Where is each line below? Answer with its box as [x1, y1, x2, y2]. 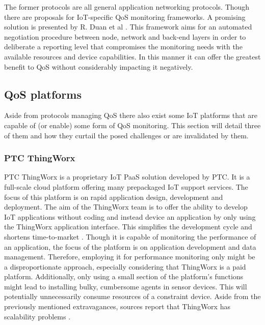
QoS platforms [4, 86, 82, 102]
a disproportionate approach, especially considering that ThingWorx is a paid [4, 261, 246, 272]
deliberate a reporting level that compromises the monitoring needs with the [4, 41, 243, 52]
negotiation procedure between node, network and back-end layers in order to [4, 31, 246, 42]
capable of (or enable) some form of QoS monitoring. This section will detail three [4, 120, 261, 130]
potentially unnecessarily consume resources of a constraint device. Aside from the [4, 291, 261, 302]
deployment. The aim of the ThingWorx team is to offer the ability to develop [4, 201, 248, 212]
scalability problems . [4, 311, 71, 321]
